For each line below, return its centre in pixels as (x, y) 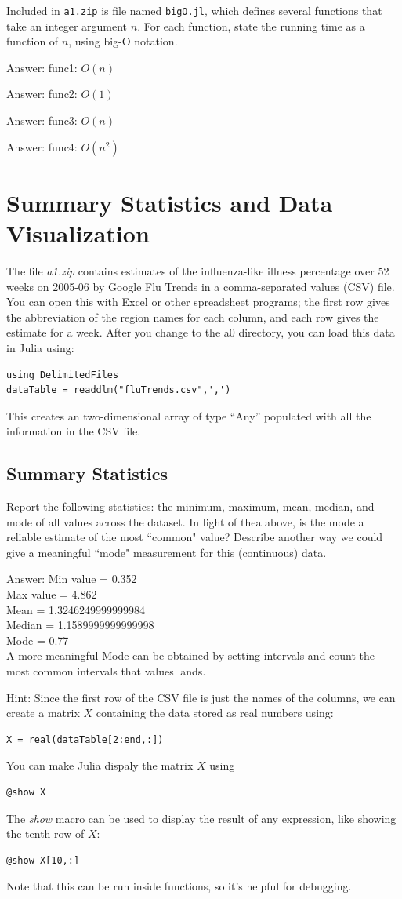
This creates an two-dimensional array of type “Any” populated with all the (189, 415)
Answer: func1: (42, 67)
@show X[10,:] (43, 860)
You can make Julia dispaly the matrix (100, 765)
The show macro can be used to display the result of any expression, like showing (201, 818)
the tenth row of (45, 833)
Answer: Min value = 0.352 (72, 579)
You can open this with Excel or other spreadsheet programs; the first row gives (198, 302)
